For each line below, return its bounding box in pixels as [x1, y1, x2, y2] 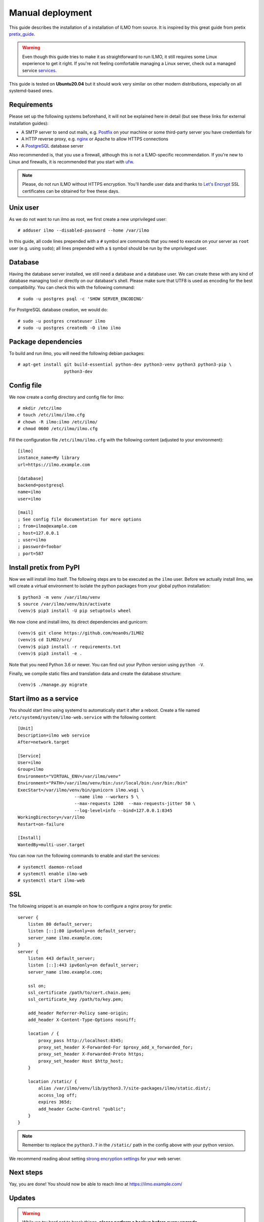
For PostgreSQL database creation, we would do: [9, 307, 108, 313]
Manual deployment [9, 7, 92, 18]
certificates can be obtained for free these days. [22, 188, 120, 194]
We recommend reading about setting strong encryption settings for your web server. [9, 1156, 182, 1161]
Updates [9, 1194, 36, 1202]
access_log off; [38, 1092, 77, 1098]
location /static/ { [27, 1078, 77, 1084]
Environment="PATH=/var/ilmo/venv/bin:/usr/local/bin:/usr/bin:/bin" [18, 780, 188, 786]
